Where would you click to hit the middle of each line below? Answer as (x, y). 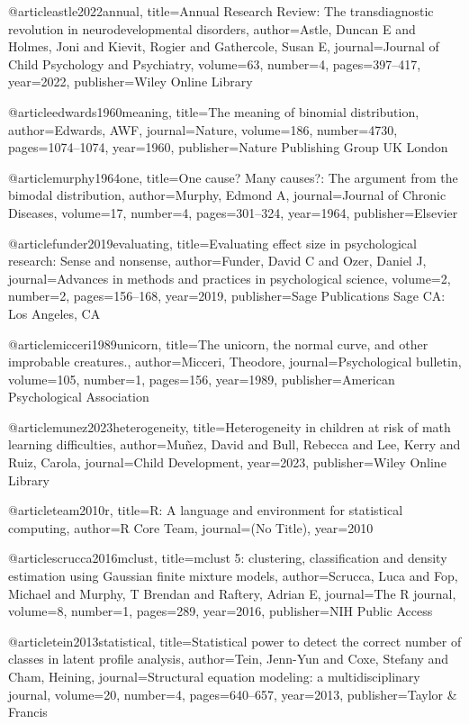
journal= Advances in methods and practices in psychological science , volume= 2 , (230, 278)
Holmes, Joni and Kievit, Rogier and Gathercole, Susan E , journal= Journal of (224, 46)
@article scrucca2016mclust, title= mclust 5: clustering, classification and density (228, 558)
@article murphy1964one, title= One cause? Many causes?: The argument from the (233, 177)
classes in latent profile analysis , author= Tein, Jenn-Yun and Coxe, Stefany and (229, 659)
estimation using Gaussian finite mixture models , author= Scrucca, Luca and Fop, (233, 576)
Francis (28, 712)
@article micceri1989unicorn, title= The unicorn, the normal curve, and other (218, 344)
